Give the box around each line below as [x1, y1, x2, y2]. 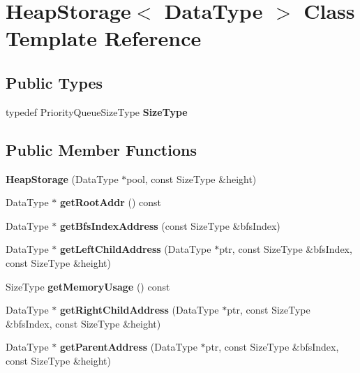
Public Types [6, 71, 103, 93]
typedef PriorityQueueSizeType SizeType [6, 104, 188, 119]
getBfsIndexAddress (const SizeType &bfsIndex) [59, 218, 280, 233]
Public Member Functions [6, 138, 197, 160]
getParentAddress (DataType [59, 339, 197, 354]
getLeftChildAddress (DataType [59, 242, 211, 256]
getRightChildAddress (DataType [59, 302, 219, 317]
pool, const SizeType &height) [126, 171, 257, 186]
